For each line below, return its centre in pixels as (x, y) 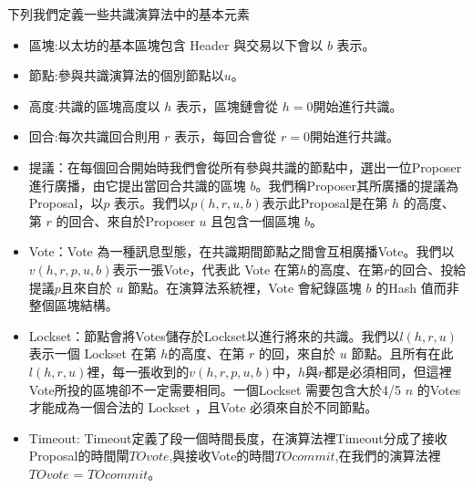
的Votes (439, 389)
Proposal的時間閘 (79, 456)
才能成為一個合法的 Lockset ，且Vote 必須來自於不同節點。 (203, 407)
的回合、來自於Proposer (125, 220)
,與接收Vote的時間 (222, 456)
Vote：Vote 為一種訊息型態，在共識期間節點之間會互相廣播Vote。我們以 (242, 251)
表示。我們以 (153, 203)
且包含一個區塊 (256, 220)
